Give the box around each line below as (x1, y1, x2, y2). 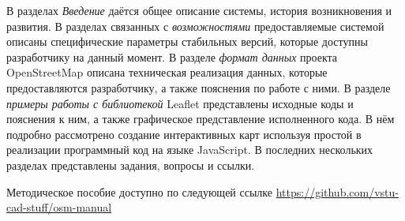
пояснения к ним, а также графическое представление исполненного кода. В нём (6, 110, 395, 127)
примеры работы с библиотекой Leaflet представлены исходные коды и (6, 95, 354, 111)
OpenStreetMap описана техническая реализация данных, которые (6, 64, 328, 81)
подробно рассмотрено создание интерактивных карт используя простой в (6, 125, 362, 142)
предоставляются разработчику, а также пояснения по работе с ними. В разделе (6, 79, 391, 96)
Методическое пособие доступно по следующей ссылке (6, 183, 272, 200)
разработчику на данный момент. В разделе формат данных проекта (6, 48, 338, 65)
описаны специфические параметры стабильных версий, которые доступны (6, 33, 368, 50)
